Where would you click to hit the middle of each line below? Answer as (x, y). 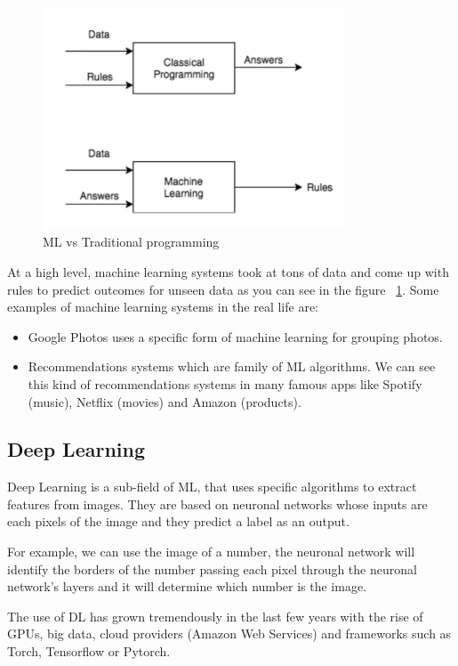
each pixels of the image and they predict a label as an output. (178, 521)
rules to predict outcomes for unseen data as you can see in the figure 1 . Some (223, 289)
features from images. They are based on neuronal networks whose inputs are (217, 504)
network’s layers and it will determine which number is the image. (187, 586)
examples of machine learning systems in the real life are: (163, 307)
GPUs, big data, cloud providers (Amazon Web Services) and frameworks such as (229, 634)
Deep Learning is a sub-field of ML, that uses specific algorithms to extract (212, 487)
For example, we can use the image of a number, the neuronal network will (211, 552)
